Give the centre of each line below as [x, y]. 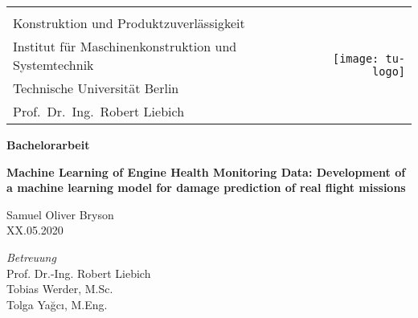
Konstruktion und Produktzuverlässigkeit [129, 23]
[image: [356, 58]
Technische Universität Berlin [96, 88]
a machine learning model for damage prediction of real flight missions [206, 188]
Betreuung [31, 257]
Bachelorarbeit [48, 145]
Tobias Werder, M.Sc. [60, 289]
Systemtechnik [53, 65]
